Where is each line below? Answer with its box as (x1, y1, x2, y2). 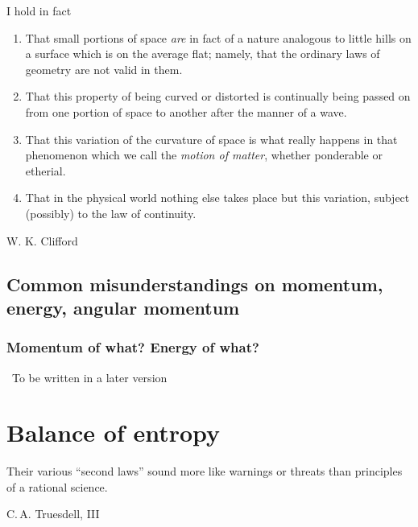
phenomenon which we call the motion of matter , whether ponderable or (25, 146, 383, 163)
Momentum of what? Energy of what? (6, 337, 259, 357)
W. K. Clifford (6, 232, 78, 249)
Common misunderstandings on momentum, (6, 271, 383, 296)
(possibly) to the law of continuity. (25, 204, 197, 221)
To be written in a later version (11, 368, 168, 385)
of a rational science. (6, 478, 108, 495)
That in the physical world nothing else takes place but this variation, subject (25, 189, 410, 206)
